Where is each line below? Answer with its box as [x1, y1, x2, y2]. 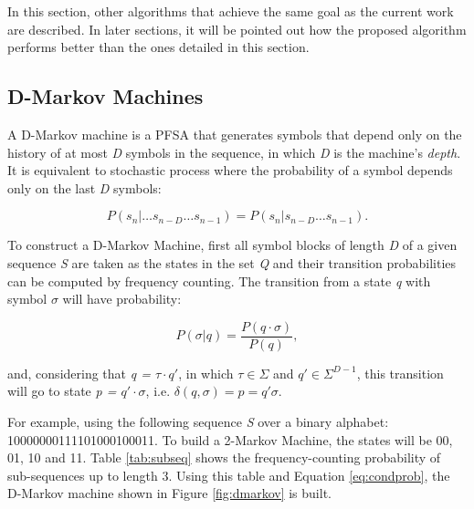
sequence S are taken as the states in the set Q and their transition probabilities [7, 253, 457, 272]
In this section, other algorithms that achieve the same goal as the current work [7, 2, 454, 20]
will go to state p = [7, 381, 117, 400]
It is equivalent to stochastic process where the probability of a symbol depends [7, 161, 453, 180]
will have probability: [62, 289, 182, 308]
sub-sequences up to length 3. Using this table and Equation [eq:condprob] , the [7, 465, 450, 484]
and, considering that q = [7, 363, 151, 382]
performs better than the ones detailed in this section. [7, 37, 310, 57]
